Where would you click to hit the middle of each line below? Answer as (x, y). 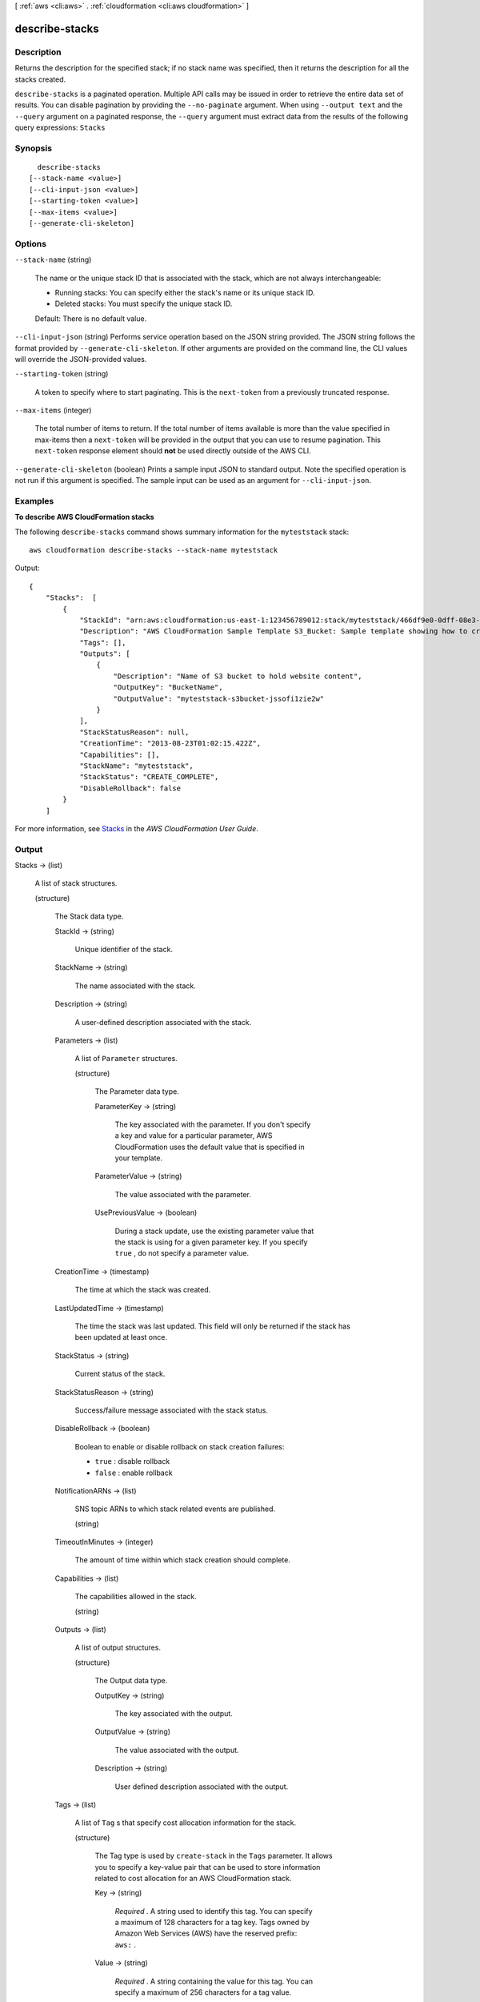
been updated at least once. (121, 1337)
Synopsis (33, 148)
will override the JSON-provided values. (81, 359)
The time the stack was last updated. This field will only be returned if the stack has (213, 1326)
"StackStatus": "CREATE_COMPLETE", (149, 777)
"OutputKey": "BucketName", (168, 687)
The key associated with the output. (174, 1713)
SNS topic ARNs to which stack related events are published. (175, 1509)
